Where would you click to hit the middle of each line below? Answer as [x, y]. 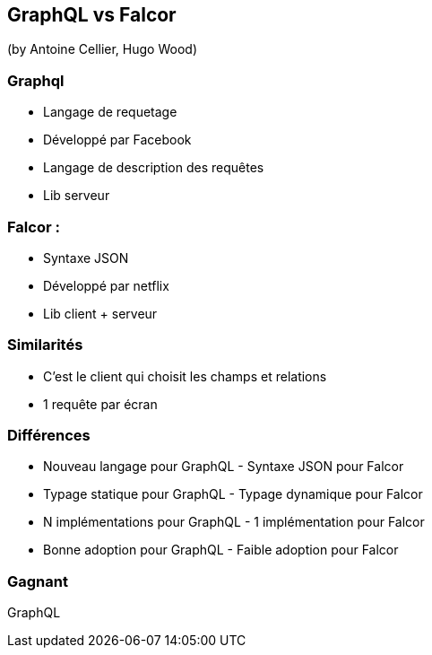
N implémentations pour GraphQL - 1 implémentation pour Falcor [234, 522]
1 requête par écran [100, 404]
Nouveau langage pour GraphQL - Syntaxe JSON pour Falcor [224, 467]
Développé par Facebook [117, 140]
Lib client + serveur [100, 313]
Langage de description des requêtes [154, 168]
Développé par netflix [106, 285]
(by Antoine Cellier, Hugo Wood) [102, 49]
